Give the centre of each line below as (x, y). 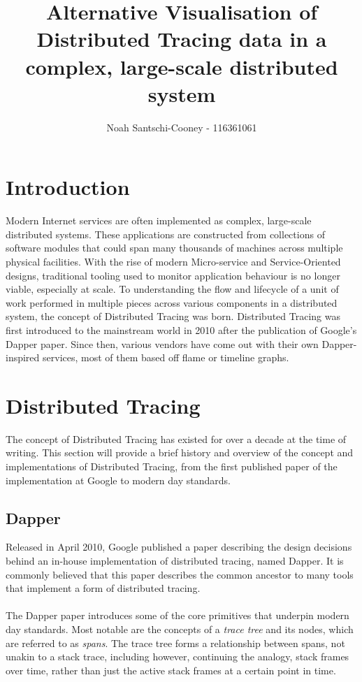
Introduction (68, 187)
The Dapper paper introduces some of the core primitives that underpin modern (178, 615)
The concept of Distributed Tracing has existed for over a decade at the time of (176, 438)
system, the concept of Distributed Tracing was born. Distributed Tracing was (173, 316)
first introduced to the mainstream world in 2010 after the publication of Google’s (181, 329)
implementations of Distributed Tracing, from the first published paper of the (172, 466)
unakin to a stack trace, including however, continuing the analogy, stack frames (178, 656)
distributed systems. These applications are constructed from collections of (165, 234)
